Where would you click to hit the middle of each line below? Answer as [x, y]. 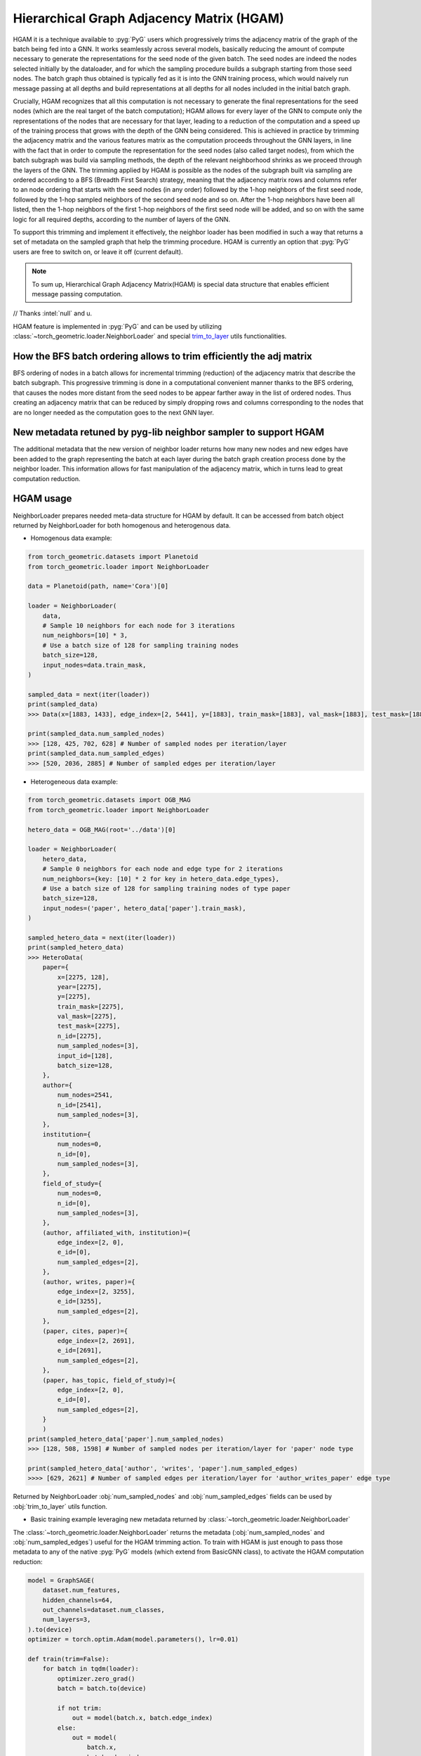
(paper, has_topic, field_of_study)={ [109, 1380]
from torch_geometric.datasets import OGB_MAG [109, 800]
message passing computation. [77, 294]
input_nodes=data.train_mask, [94, 665]
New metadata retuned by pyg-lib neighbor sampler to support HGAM [169, 432]
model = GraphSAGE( [61, 1580]
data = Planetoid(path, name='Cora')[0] [98, 586]
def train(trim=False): [69, 1659]
